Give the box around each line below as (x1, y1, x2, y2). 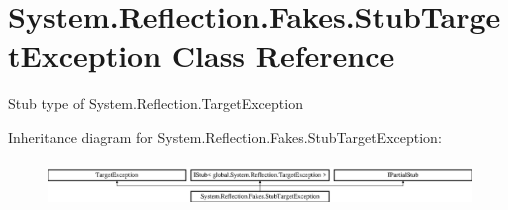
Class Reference (171, 35, 395, 76)
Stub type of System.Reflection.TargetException (8, 93, 303, 114)
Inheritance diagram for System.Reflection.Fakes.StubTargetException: (8, 126, 442, 147)
